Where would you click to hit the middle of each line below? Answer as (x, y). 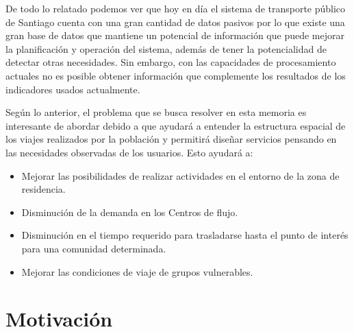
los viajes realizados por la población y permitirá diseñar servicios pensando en (171, 139)
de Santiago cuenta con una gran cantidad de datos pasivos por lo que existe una (175, 22)
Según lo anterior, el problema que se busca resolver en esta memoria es (156, 112)
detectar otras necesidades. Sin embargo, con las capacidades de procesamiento (171, 62)
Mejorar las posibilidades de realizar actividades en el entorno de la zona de (180, 175)
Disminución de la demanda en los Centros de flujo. (130, 212)
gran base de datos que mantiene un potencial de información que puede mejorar (175, 35)
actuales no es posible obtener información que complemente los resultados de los (176, 75)
